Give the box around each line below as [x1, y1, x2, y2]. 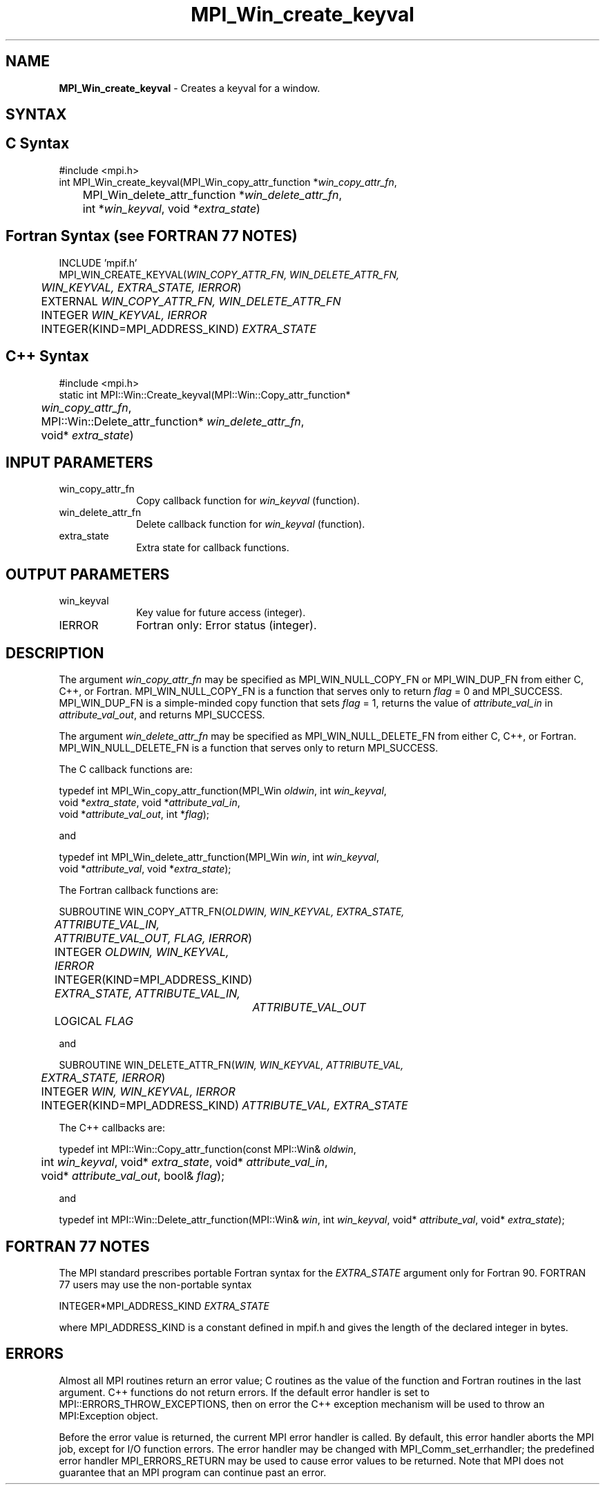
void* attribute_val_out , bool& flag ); [41, 1169, 224, 1183]
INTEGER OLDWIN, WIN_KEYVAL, [55, 945, 229, 959]
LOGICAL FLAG [55, 1014, 133, 1029]
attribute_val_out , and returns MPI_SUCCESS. [59, 709, 265, 721]
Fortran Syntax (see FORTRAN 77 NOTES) [6, 227, 298, 245]
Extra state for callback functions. [136, 542, 289, 554]
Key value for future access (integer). [136, 606, 306, 619]
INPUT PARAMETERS [6, 453, 153, 471]
